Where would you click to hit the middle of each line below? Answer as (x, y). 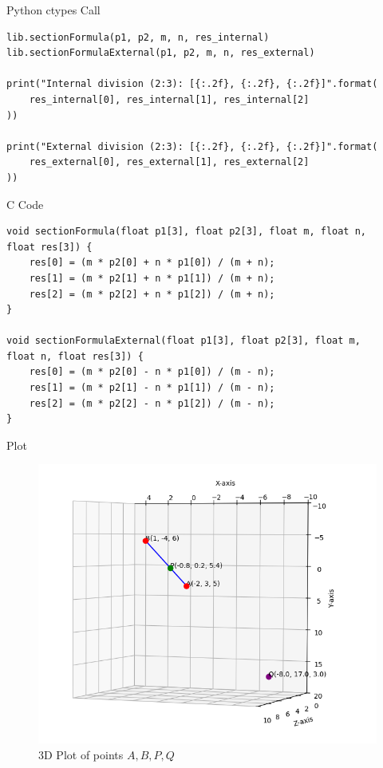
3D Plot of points (81, 754)
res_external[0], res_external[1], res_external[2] (169, 162)
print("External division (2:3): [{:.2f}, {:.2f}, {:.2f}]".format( (192, 146)
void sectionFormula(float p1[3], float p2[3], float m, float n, (187, 232)
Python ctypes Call (53, 10)
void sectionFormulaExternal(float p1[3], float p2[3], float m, (184, 341)
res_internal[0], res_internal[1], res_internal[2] (169, 99)
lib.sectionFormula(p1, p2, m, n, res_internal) (138, 37)
